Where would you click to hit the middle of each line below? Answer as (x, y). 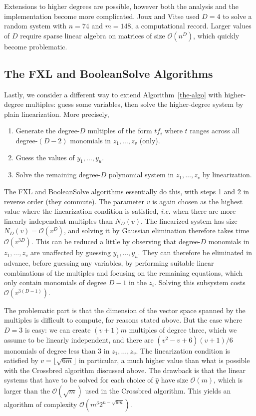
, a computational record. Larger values (191, 26)
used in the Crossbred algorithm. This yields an (158, 391)
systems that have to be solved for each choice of (79, 380)
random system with (35, 26)
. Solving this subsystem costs (200, 282)
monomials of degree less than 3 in (57, 350)
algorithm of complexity (41, 404)
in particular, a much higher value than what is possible (164, 360)
